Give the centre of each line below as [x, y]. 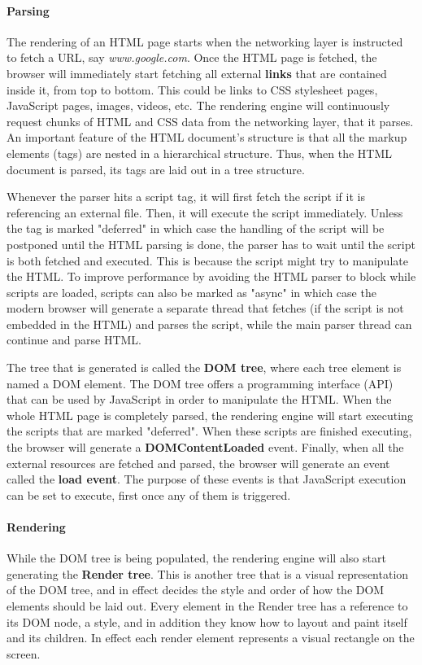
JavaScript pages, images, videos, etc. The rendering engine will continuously [198, 105]
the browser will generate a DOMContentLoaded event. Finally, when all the [205, 447]
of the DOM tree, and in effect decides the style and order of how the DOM [196, 590]
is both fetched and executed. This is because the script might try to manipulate [207, 260]
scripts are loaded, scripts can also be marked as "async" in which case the [191, 292]
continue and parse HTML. [74, 340]
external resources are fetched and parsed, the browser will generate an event [198, 463]
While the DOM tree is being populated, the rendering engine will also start [196, 558]
